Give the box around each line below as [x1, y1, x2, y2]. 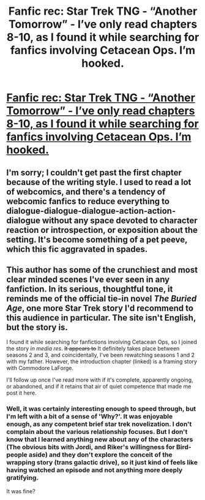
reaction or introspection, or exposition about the [6, 225, 198, 235]
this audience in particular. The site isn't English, [6, 312, 196, 323]
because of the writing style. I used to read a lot [6, 176, 192, 187]
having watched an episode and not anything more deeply [6, 466, 183, 474]
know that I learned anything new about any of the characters [6, 435, 193, 444]
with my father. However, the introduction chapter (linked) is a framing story [6, 358, 198, 365]
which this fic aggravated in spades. [6, 244, 148, 254]
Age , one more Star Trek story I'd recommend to [6, 303, 194, 313]
